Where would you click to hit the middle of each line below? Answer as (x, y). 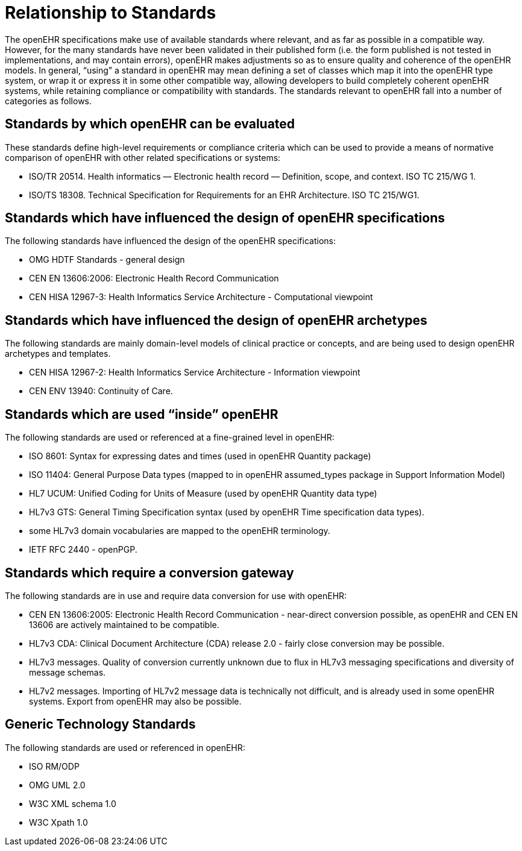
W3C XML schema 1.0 (73, 803)
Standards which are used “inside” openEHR (142, 414)
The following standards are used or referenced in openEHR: (125, 747)
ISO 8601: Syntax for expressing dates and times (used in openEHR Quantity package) (200, 456)
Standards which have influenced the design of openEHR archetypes (216, 320)
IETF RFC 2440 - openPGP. (83, 550)
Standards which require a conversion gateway (149, 573)
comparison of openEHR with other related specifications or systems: (143, 157)
